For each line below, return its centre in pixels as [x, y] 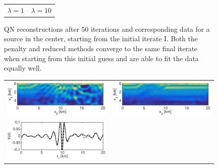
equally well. [23, 68]
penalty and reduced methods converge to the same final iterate [101, 48]
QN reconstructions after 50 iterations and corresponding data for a [107, 29]
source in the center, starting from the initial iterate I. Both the [101, 39]
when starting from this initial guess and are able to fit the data [101, 58]
